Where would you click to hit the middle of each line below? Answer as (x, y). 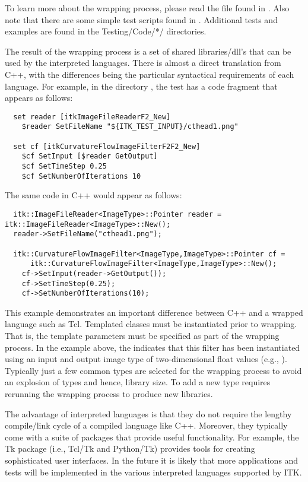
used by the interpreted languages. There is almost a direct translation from (143, 63)
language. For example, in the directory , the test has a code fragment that (141, 86)
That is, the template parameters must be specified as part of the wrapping (142, 336)
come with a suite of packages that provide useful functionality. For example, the (152, 437)
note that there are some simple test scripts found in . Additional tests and (141, 19)
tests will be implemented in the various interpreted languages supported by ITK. (153, 472)
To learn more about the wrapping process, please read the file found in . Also (147, 8)
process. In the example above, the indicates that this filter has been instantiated (153, 347)
